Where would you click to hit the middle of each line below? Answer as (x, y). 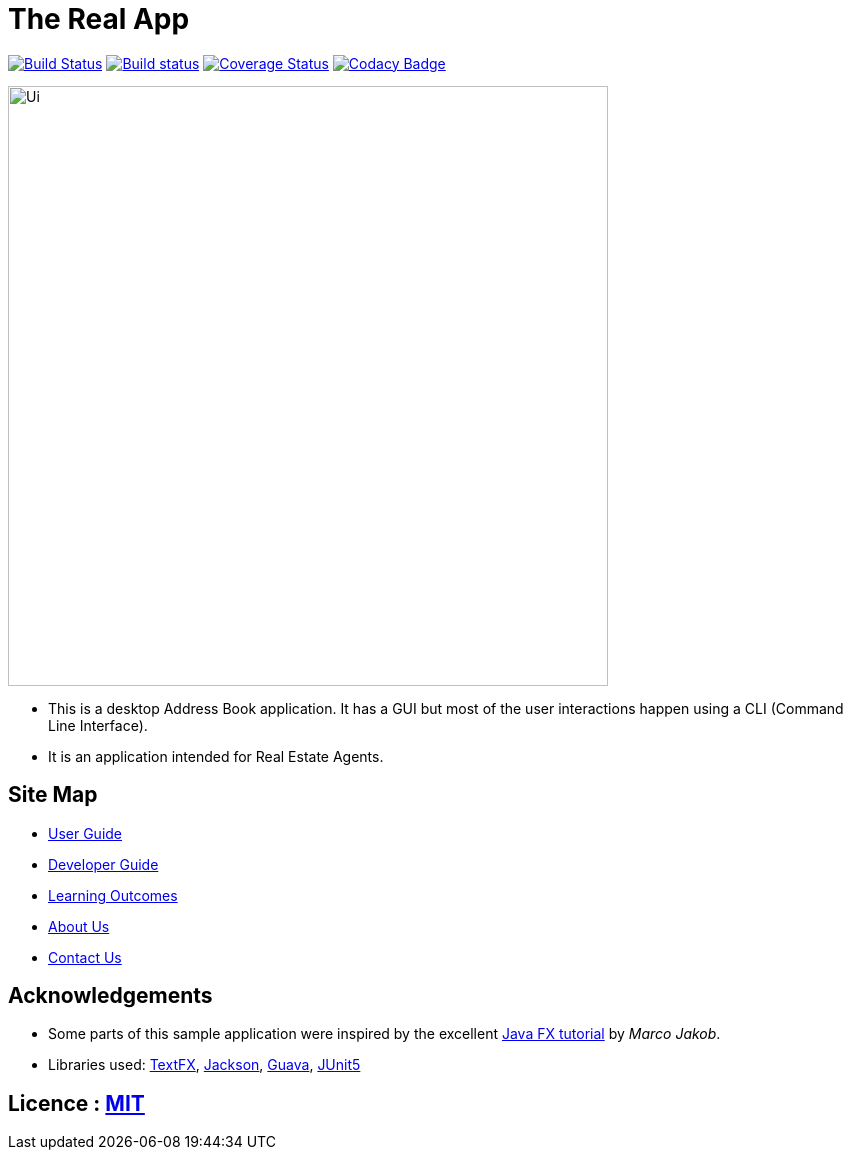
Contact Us (85, 957)
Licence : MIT (76, 1103)
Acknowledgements (110, 996)
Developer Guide (103, 864)
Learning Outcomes (113, 895)
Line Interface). (98, 725)
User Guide (85, 833)
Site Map (53, 795)
